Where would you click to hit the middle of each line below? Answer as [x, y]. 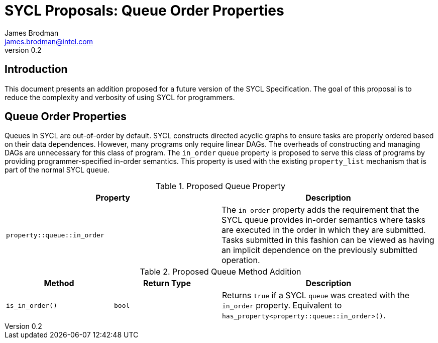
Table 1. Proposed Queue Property [221, 186]
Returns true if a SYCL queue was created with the [316, 295]
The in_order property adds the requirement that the [320, 210]
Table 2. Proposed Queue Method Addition [221, 272]
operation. [241, 260]
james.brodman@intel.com [49, 41]
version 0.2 [23, 50]
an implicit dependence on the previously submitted [319, 250]
